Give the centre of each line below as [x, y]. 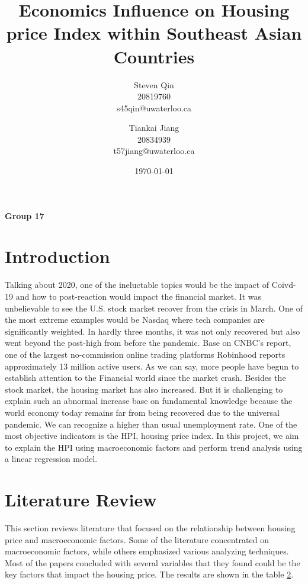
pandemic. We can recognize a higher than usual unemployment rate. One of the [151, 424]
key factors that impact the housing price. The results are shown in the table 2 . [149, 574]
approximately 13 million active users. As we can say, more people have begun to [152, 366]
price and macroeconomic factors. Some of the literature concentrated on [137, 539]
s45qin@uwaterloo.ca [154, 108]
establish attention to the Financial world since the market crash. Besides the [145, 378]
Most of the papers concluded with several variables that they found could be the [153, 562]
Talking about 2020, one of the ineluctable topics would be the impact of [137, 285]
